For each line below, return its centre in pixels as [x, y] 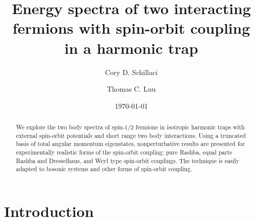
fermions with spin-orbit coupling [131, 28]
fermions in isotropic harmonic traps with [190, 127]
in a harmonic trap [131, 48]
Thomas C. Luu [131, 89]
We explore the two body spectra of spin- [70, 127]
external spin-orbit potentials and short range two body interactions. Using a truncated [131, 135]
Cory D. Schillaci [131, 72]
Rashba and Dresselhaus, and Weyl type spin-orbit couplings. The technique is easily [127, 160]
